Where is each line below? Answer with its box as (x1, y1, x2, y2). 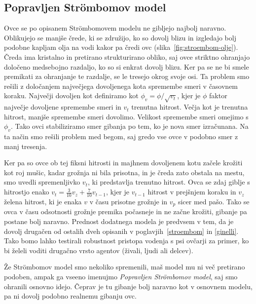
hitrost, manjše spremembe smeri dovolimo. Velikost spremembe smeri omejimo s (4, 111, 249, 121)
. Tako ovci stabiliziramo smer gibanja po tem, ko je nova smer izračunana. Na (10, 121, 249, 131)
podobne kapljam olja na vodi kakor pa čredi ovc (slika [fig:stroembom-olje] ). (4, 42, 238, 52)
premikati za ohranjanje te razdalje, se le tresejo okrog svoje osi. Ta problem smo (4, 71, 250, 81)
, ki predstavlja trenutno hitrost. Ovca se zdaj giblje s (87, 177, 250, 187)
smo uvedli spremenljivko (4, 177, 80, 187)
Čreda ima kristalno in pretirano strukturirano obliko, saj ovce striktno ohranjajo (4, 51, 250, 62)
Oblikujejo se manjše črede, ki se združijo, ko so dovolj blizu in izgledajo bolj (4, 32, 236, 42)
